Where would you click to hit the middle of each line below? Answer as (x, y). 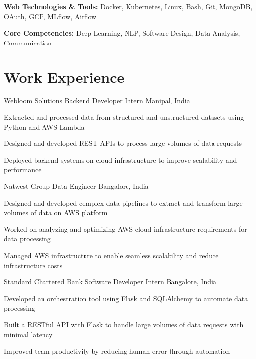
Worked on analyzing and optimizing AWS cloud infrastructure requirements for (126, 229)
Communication (28, 42)
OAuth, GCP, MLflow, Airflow (50, 16)
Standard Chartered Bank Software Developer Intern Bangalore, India (110, 282)
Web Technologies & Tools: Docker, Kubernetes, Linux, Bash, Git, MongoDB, (128, 6)
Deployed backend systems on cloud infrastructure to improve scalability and (121, 159)
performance (23, 169)
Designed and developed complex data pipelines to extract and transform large (123, 202)
